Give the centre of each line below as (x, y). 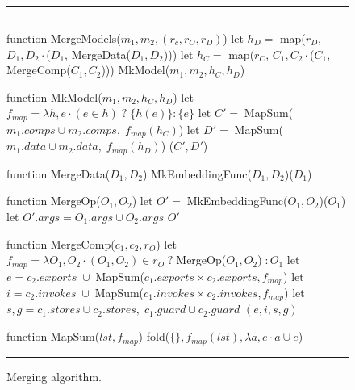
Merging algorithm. (54, 376)
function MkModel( (54, 96)
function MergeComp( (61, 243)
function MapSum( (53, 336)
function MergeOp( (54, 201)
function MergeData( (58, 173)
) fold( (154, 336)
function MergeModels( (64, 38)
